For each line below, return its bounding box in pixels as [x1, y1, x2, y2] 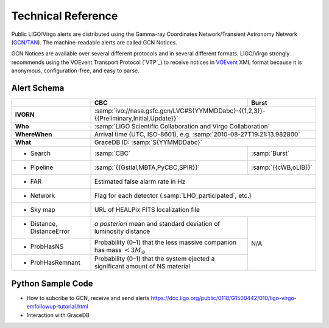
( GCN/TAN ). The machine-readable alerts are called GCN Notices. [11, 38, 178, 46]
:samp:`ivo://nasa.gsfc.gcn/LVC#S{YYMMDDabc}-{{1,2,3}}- [94, 106, 266, 115]
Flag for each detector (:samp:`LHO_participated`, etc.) [94, 192, 252, 200]
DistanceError [30, 227, 70, 236]
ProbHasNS [30, 242, 64, 251]
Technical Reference [11, 9, 118, 23]
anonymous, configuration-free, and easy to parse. [11, 67, 140, 74]
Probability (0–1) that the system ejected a [94, 254, 215, 263]
